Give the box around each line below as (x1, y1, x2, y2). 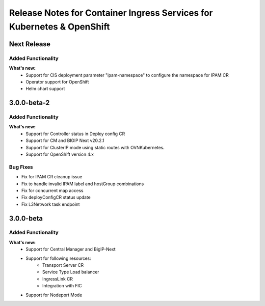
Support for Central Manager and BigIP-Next (26, 246, 116, 252)
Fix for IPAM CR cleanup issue (21, 174, 82, 180)
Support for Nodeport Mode (26, 292, 82, 298)
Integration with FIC (42, 283, 82, 289)
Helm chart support (26, 86, 65, 92)
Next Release (9, 40, 51, 48)
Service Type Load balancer (42, 269, 100, 275)
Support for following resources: (26, 255, 91, 261)
